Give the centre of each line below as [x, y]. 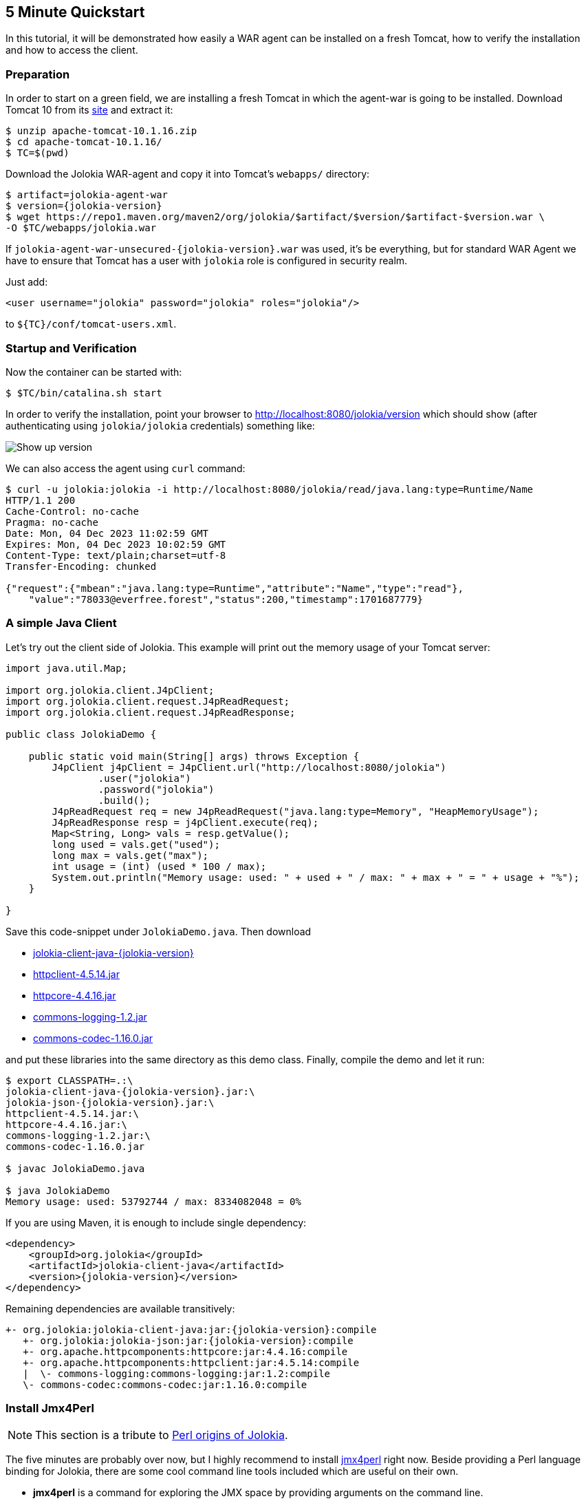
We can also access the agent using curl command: [126, 468]
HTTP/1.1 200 [41, 500]
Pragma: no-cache [52, 522]
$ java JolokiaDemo [58, 1190]
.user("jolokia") [144, 778]
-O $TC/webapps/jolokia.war [81, 228]
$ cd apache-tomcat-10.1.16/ [84, 142]
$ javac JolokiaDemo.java [75, 1168]
